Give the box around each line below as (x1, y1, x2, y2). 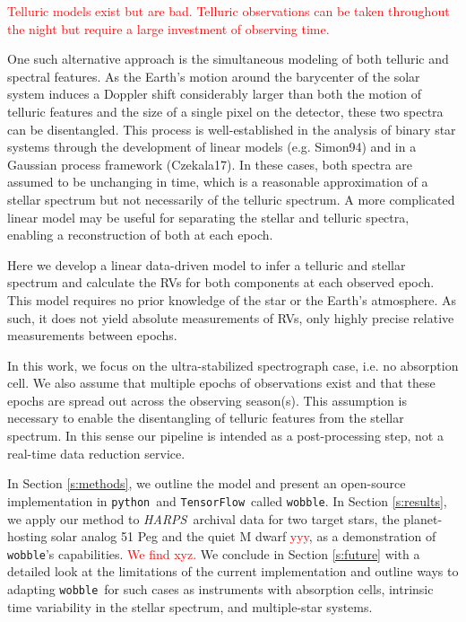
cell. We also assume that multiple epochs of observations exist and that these (7, 373, 436, 392)
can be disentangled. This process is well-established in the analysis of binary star (7, 119, 456, 138)
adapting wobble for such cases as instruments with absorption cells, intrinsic (7, 579, 434, 598)
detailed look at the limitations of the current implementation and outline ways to (7, 562, 459, 581)
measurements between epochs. (7, 326, 177, 345)
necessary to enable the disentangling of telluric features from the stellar (7, 408, 404, 427)
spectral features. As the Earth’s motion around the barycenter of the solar (7, 66, 420, 85)
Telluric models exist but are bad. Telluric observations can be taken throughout (7, 2, 450, 20)
